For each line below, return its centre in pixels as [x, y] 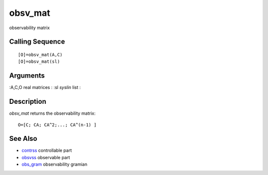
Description [28, 102]
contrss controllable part [47, 150]
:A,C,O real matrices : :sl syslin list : [45, 87]
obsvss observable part [46, 157]
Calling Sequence [37, 42]
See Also [23, 139]
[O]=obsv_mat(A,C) [40, 55]
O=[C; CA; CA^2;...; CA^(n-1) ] [57, 125]
